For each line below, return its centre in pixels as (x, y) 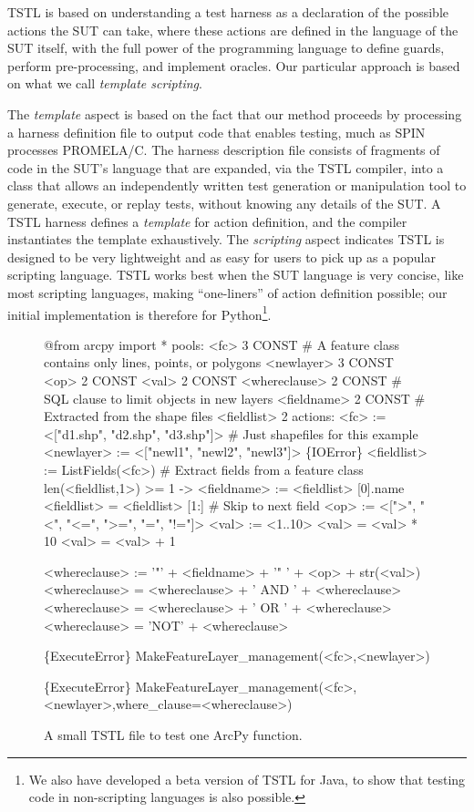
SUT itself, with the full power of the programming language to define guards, (226, 48)
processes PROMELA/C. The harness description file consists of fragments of (224, 150)
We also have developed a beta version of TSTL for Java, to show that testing (247, 779)
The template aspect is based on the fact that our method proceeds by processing (235, 113)
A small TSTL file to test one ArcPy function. (173, 735)
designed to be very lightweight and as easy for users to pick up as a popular (222, 257)
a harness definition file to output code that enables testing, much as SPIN (216, 132)
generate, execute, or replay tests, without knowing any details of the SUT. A (224, 203)
